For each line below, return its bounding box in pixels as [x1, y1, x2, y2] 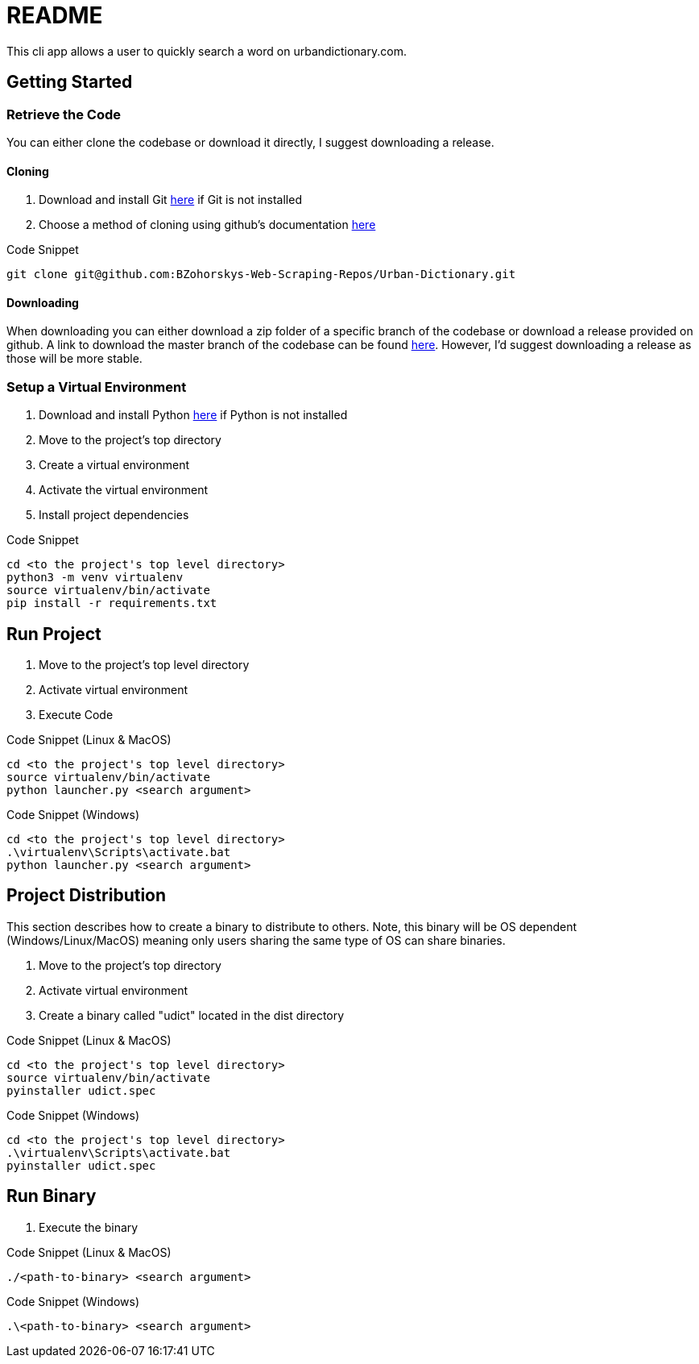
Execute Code [39, 708, 114, 722]
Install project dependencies [39, 508, 189, 522]
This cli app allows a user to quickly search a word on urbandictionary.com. [6, 44, 407, 58]
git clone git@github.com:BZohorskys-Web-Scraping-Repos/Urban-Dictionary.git [6, 268, 516, 281]
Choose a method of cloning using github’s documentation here [39, 218, 376, 232]
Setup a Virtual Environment [6, 378, 187, 395]
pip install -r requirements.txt [6, 597, 217, 610]
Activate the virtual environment [39, 483, 209, 497]
